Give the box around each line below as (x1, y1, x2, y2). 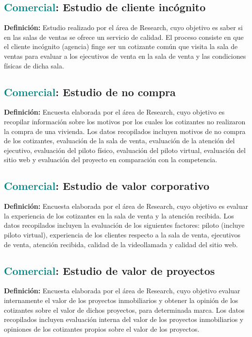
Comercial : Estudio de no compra (4, 84, 176, 99)
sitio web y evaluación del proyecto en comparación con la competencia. (4, 154, 218, 165)
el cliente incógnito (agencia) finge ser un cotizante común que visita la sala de (4, 41, 238, 51)
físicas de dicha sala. (4, 60, 64, 70)
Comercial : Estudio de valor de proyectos (4, 263, 215, 278)
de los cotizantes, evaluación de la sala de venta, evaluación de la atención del (4, 135, 235, 146)
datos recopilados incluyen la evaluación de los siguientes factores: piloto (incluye (4, 220, 245, 230)
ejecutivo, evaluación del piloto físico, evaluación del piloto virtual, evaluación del (4, 145, 246, 155)
